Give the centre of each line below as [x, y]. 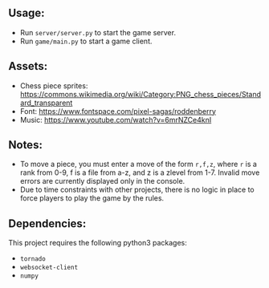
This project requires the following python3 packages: [98, 243]
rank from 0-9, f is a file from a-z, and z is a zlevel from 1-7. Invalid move [140, 172]
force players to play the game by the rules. [92, 198]
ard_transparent [46, 103]
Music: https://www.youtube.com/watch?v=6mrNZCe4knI [116, 120]
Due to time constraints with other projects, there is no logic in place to [137, 190]
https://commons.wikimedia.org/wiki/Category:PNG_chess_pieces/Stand [141, 94]
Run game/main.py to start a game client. [86, 41]
